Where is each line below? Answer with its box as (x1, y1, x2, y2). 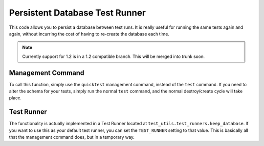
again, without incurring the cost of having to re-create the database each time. (9, 31, 170, 36)
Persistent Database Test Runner (9, 7, 146, 18)
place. (9, 95, 22, 101)
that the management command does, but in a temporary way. (9, 134, 134, 140)
